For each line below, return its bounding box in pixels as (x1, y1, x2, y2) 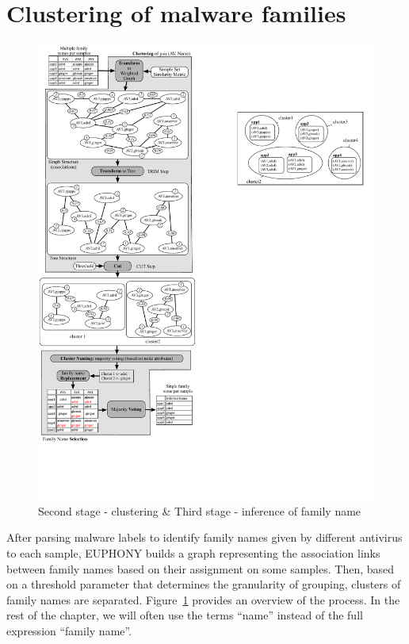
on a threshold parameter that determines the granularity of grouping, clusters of (6, 576, 401, 592)
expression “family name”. (6, 622, 132, 638)
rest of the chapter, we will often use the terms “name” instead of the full (6, 607, 363, 623)
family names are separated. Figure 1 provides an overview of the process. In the (6, 591, 400, 608)
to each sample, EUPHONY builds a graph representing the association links (6, 544, 380, 561)
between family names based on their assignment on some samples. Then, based (6, 560, 395, 577)
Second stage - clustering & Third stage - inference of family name (38, 502, 361, 519)
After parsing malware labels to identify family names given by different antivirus (6, 529, 403, 546)
